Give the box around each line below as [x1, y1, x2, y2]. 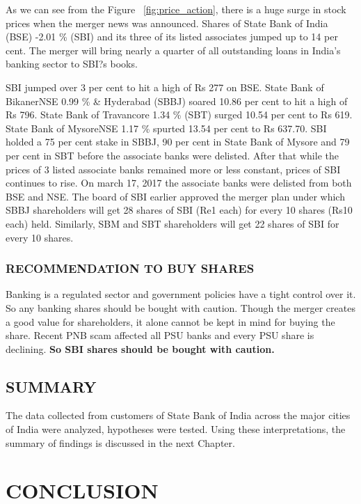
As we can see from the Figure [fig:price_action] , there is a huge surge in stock [6, 2, 346, 16]
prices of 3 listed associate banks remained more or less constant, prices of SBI [6, 162, 341, 176]
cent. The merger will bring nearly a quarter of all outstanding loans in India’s [6, 42, 341, 57]
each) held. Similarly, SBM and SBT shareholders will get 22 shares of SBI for [6, 216, 339, 230]
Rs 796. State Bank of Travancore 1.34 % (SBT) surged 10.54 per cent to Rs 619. [6, 107, 353, 122]
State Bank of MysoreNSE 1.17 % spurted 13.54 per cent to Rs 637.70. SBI [6, 120, 327, 135]
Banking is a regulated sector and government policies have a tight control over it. [6, 287, 356, 301]
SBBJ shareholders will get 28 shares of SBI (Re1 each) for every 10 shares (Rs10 [6, 203, 353, 217]
